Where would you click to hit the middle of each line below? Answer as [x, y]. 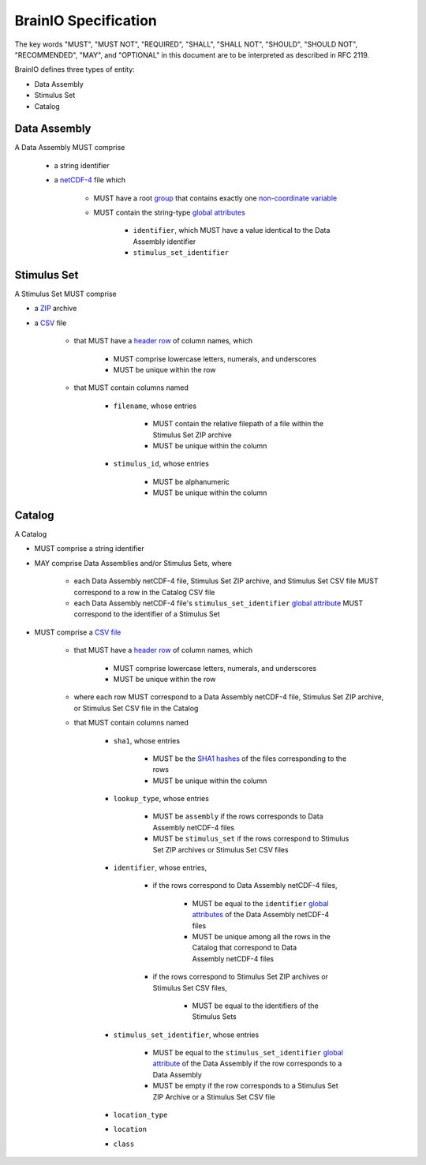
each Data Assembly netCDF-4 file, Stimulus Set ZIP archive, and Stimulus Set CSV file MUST [226, 581]
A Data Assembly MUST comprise [70, 148]
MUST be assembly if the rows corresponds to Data [238, 816]
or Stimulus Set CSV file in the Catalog [136, 708]
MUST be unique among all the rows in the [261, 936]
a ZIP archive [56, 309]
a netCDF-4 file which [90, 180]
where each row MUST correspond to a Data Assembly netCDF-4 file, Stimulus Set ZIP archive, [229, 697]
